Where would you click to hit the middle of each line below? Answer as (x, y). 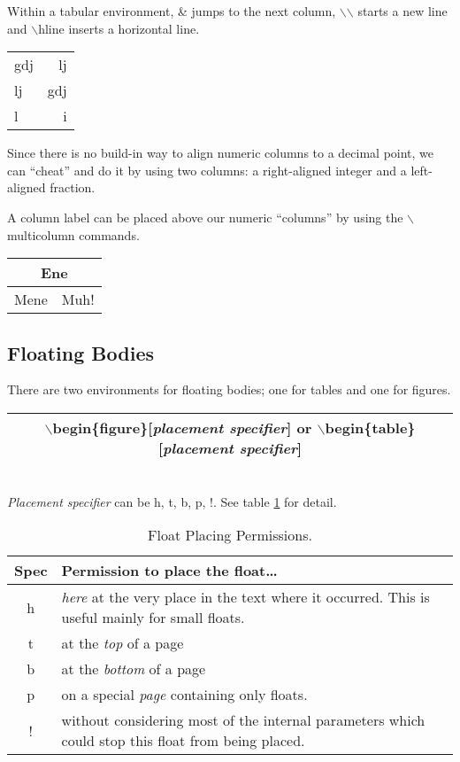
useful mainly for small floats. (153, 618)
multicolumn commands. (73, 234)
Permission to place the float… (169, 571)
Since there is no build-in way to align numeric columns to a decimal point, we (221, 153)
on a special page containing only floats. (184, 695)
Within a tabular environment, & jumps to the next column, (172, 11)
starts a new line (402, 11)
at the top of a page (123, 643)
